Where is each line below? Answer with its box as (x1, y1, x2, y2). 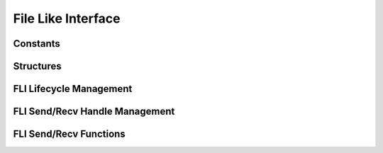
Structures (13, 60, 62, 72)
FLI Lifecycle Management (13, 83, 133, 95)
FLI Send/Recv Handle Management (13, 106, 175, 118)
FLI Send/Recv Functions (13, 128, 126, 140)
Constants (13, 38, 60, 50)
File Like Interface (13, 11, 121, 26)
